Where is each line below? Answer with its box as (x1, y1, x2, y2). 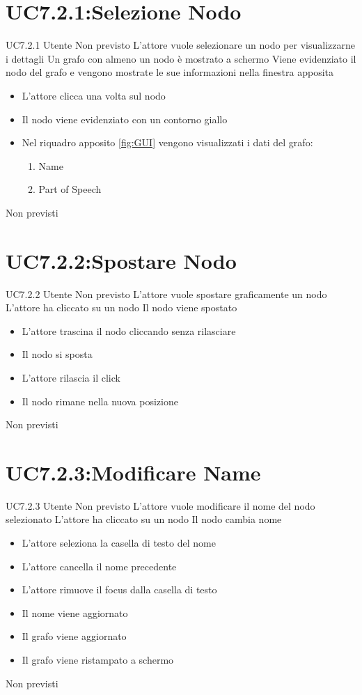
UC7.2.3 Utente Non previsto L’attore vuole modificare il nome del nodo (6, 498, 315, 513)
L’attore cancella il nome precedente (22, 559, 177, 573)
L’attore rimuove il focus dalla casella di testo (22, 582, 217, 597)
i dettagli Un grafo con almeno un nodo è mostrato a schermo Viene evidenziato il (6, 51, 356, 65)
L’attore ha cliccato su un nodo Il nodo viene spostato (6, 300, 237, 315)
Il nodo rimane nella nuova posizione (22, 393, 178, 408)
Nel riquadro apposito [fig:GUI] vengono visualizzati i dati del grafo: (22, 135, 313, 150)
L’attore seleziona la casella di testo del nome (22, 536, 216, 550)
